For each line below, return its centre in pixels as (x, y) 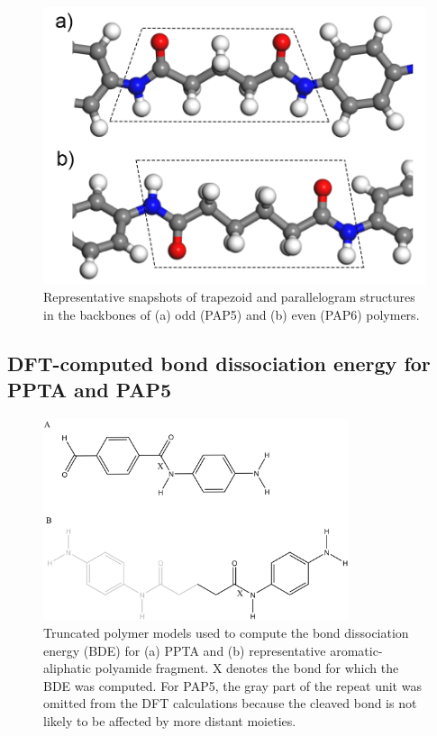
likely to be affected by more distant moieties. (170, 720)
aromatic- (356, 650)
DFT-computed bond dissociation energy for (219, 363)
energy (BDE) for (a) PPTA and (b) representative (185, 650)
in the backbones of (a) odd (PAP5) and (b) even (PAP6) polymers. (232, 314)
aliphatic (67, 668)
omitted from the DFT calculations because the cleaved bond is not (230, 703)
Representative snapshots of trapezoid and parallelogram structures (229, 297)
